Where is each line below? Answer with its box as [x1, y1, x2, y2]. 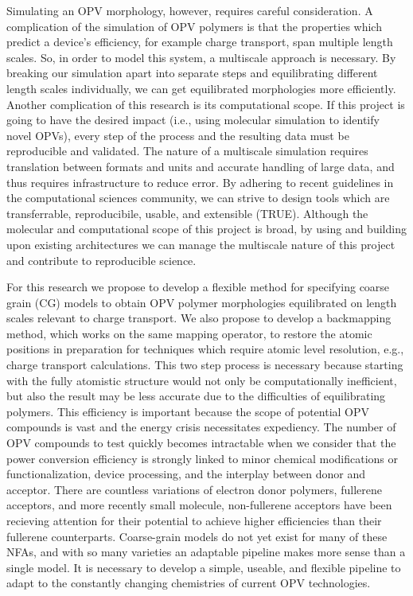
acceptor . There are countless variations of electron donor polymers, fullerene [6, 481, 382, 497]
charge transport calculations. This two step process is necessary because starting [6, 356, 403, 373]
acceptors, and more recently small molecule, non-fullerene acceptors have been [6, 497, 392, 513]
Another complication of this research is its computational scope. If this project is [6, 95, 405, 112]
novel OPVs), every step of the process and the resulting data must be [6, 127, 349, 143]
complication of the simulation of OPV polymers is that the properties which [6, 18, 382, 34]
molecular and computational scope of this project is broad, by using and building [6, 220, 407, 237]
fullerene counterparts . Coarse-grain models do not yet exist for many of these [6, 528, 388, 544]
